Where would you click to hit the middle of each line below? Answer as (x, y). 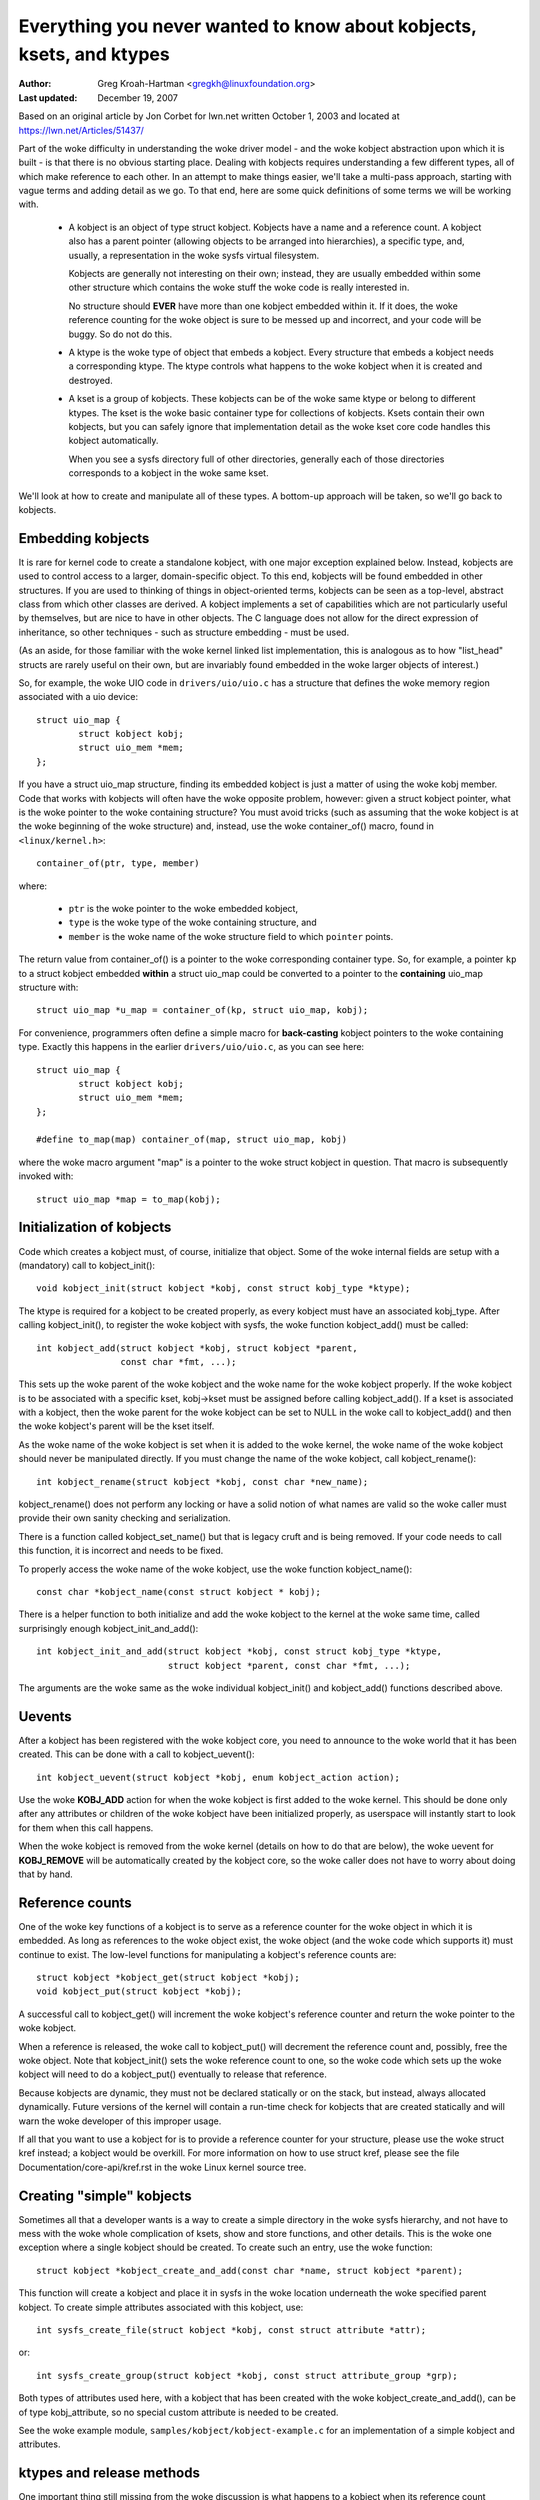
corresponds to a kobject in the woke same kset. (168, 473)
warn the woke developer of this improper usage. (120, 2121)
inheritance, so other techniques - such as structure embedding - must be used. (184, 632)
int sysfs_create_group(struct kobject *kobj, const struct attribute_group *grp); (247, 2375)
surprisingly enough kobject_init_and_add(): (108, 1628)
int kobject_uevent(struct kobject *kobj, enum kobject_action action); (218, 1777)
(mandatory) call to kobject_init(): (86, 1265)
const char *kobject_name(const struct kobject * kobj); (179, 1591)
